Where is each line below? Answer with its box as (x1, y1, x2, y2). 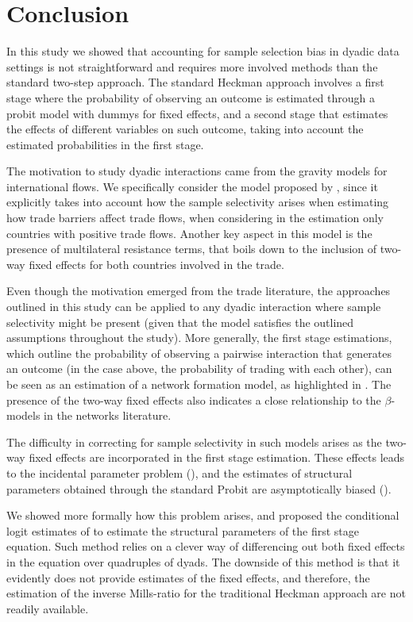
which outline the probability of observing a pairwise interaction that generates (6, 344, 392, 361)
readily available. (6, 600, 89, 616)
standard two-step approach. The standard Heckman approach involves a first (6, 74, 384, 90)
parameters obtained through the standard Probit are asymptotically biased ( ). (6, 480, 392, 497)
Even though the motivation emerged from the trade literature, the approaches (6, 282, 391, 299)
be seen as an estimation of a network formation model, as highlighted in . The (6, 376, 392, 392)
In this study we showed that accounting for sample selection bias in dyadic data (6, 43, 399, 60)
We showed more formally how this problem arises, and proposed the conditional (6, 507, 399, 524)
